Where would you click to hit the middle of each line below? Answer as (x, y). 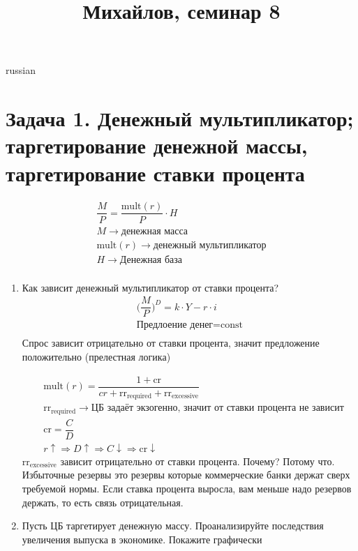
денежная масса (155, 231)
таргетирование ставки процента (155, 173)
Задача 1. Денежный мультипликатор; (180, 118)
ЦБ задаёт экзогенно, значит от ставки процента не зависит (217, 408)
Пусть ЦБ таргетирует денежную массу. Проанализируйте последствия (173, 526)
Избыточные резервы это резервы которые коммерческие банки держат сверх (186, 475)
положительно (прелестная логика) (96, 357)
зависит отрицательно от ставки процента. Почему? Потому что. (197, 461)
